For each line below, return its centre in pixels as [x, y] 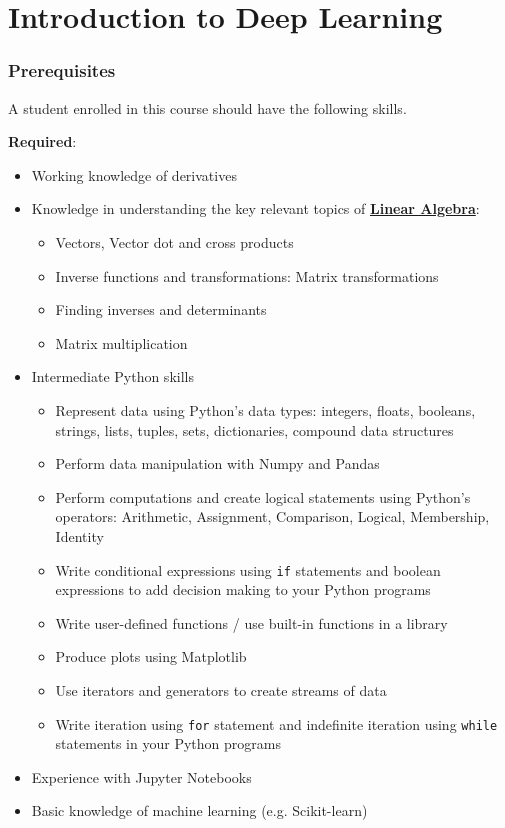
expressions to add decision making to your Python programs [243, 589]
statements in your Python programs [168, 743]
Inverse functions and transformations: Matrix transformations [247, 275]
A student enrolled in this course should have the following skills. [207, 107]
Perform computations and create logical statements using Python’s [263, 496]
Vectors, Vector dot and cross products [174, 241]
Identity [79, 535]
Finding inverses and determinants [161, 309]
